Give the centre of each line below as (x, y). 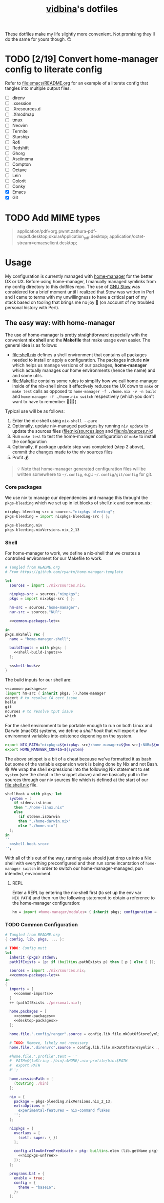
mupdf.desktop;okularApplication (50, 236)
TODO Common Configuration (41, 924)
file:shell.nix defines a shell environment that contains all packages (79, 355)
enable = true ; (29, 1178)
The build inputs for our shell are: (38, 680)
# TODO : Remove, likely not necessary (49, 1043)
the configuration (30, 441)
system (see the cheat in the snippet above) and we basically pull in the (76, 774)
